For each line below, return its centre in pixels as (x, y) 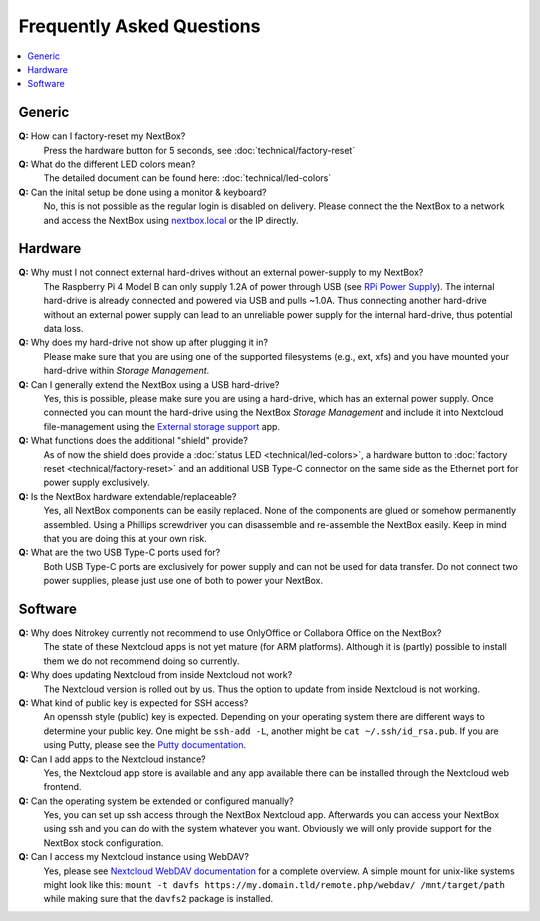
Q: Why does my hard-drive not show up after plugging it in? (143, 342)
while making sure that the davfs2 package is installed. (158, 899)
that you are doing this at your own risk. (125, 538)
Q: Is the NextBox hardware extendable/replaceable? (127, 496)
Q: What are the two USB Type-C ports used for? (119, 552)
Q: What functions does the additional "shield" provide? (133, 441)
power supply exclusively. (96, 482)
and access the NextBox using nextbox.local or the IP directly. (171, 220)
